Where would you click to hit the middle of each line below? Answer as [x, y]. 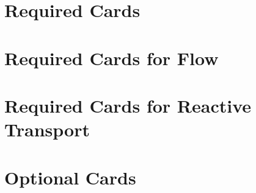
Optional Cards [70, 177]
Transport [47, 129]
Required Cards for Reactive [128, 105]
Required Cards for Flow [112, 58]
